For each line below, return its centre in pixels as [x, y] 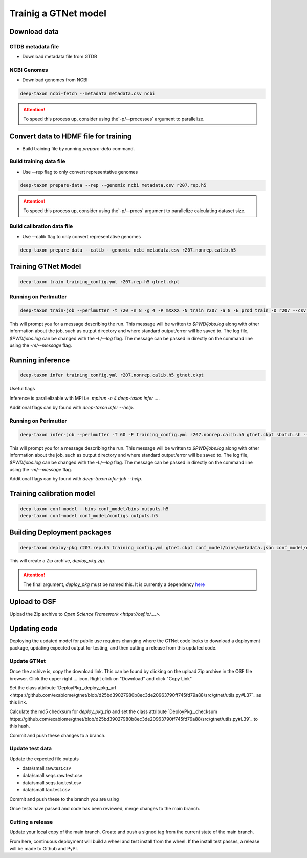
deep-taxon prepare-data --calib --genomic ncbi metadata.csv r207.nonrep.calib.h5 [128, 250]
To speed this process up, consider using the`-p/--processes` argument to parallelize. [114, 119]
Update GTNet [28, 661]
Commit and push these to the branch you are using [64, 799]
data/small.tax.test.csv [46, 790]
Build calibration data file [41, 226]
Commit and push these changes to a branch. [58, 736]
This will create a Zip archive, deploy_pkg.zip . [57, 561]
